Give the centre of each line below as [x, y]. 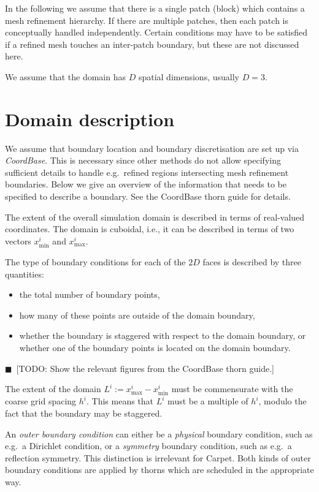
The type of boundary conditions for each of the [95, 262]
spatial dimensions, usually [189, 76]
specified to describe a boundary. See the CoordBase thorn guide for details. [148, 196]
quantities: [25, 274]
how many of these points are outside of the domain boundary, [137, 315]
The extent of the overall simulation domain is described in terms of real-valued [155, 217]
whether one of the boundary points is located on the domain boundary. [155, 347]
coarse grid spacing [41, 401]
